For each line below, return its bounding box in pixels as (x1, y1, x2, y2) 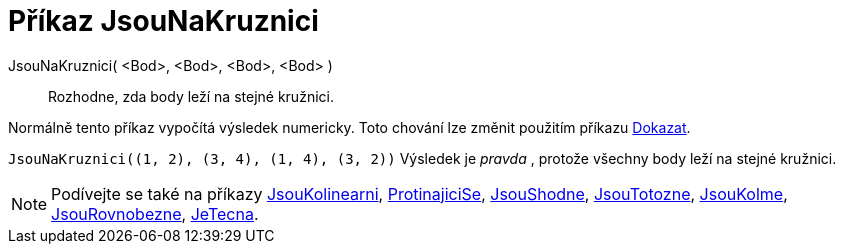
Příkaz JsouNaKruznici (8, 4, 319, 38)
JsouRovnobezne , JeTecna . (51, 203, 259, 224)
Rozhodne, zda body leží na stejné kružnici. (48, 87, 334, 105)
